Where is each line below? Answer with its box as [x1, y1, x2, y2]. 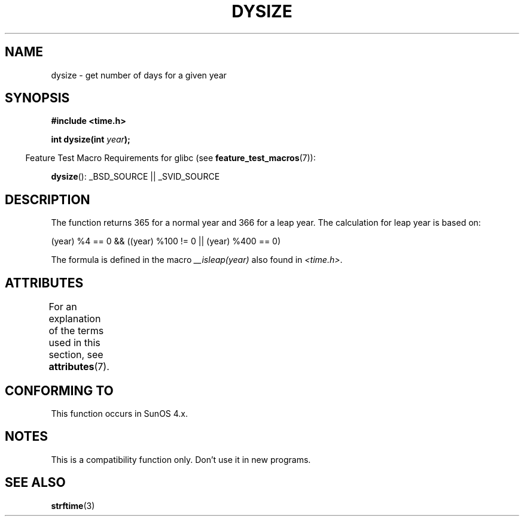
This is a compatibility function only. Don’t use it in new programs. [51, 454, 311, 465]
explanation [48, 313, 101, 325]
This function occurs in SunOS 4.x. [51, 408, 188, 419]
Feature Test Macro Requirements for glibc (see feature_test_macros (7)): [25, 153, 316, 163]
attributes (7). [48, 361, 109, 373]
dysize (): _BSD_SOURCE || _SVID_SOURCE [51, 171, 220, 182]
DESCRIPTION [5, 192, 90, 207]
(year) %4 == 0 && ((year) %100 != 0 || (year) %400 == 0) [51, 236, 281, 247]
